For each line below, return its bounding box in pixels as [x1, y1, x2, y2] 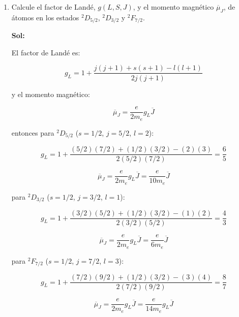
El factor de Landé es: [11, 47, 80, 57]
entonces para [11, 127, 54, 138]
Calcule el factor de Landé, [11, 2, 96, 12]
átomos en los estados [11, 12, 79, 22]
